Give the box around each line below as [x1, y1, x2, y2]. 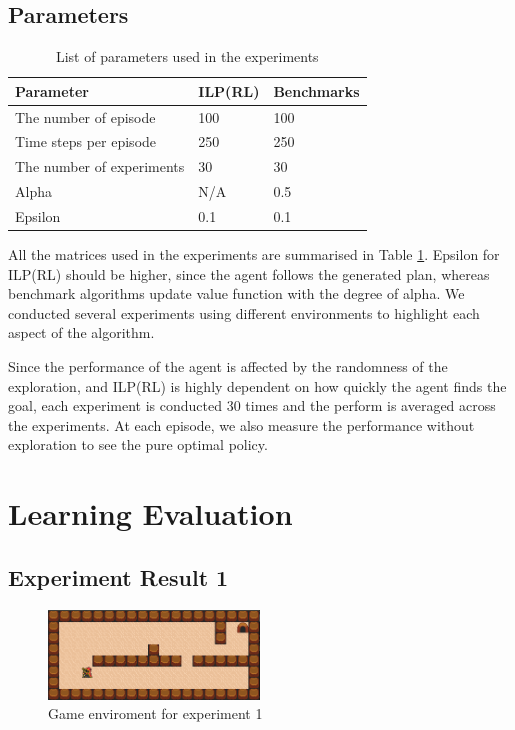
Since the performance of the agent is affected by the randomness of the [8, 356, 448, 377]
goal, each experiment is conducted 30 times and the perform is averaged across [8, 395, 496, 416]
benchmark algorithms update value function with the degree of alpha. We [8, 283, 465, 304]
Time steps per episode [15, 131, 157, 152]
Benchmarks [273, 80, 360, 101]
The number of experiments [15, 156, 185, 177]
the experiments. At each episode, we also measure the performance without [8, 414, 475, 435]
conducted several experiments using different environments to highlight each [8, 302, 480, 323]
